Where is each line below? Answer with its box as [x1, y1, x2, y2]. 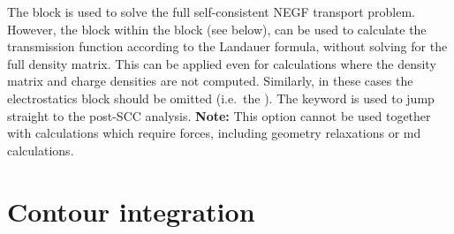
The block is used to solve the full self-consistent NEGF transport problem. [7, 3, 415, 20]
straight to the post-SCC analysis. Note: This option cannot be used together [7, 106, 431, 125]
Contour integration [7, 192, 255, 229]
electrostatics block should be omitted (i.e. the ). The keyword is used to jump [7, 88, 435, 107]
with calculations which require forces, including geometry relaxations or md [7, 124, 421, 142]
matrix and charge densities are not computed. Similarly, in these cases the [7, 72, 413, 90]
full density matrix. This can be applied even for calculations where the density [7, 54, 436, 72]
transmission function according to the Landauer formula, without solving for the [7, 37, 448, 56]
